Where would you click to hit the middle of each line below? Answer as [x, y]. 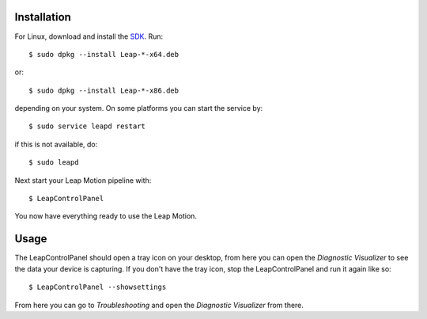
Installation [43, 17]
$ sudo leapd [54, 163]
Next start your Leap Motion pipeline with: [83, 180]
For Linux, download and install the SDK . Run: [89, 36]
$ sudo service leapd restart [87, 126]
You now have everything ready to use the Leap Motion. [106, 216]
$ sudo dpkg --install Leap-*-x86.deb [104, 90]
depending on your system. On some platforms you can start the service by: [139, 108]
